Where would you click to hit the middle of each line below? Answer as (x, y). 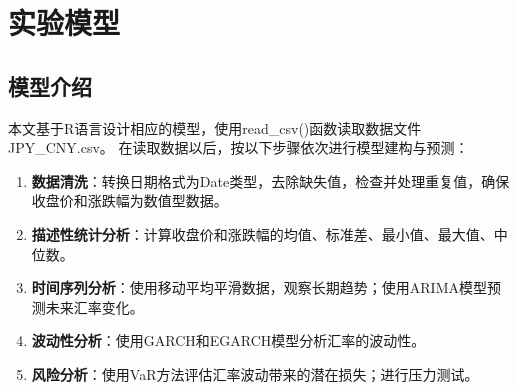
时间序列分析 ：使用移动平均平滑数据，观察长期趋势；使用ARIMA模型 (259, 287)
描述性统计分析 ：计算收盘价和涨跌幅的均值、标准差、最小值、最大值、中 (269, 233)
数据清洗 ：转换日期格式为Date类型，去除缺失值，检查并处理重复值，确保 (270, 180)
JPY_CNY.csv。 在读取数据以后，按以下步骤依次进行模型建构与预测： (238, 147)
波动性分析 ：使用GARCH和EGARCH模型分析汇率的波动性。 (228, 340)
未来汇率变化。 (94, 306)
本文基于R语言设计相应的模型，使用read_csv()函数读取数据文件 (215, 127)
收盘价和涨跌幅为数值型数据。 (129, 200)
